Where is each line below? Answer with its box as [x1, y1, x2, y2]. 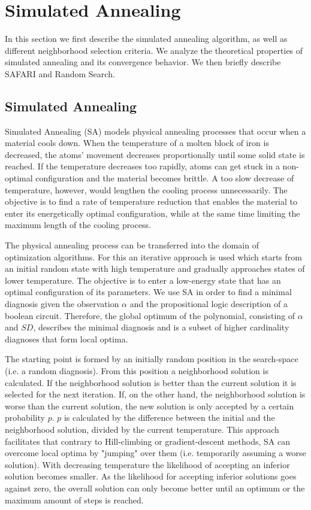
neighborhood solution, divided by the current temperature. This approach [5, 423, 279, 435]
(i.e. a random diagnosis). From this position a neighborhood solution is [5, 364, 268, 377]
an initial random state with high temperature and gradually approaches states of [5, 262, 305, 275]
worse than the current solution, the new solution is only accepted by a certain [5, 399, 294, 412]
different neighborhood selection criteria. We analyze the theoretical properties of [5, 44, 303, 56]
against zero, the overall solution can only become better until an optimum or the [5, 481, 305, 494]
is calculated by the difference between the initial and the [64, 411, 275, 424]
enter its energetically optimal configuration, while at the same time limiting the [5, 207, 300, 219]
